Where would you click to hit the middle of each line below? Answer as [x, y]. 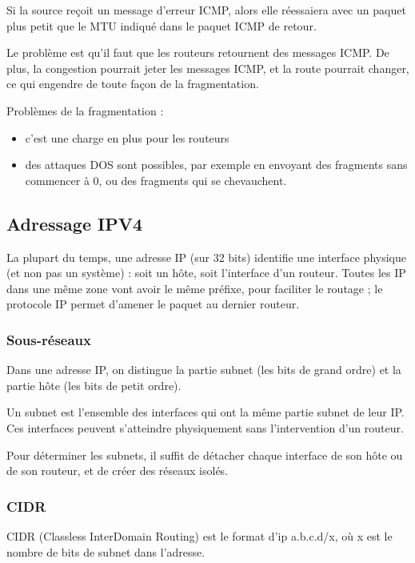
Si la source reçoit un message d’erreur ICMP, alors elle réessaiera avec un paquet [206, 10]
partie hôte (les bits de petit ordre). [94, 385]
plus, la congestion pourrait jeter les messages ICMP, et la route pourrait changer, [208, 68]
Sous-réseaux [49, 339]
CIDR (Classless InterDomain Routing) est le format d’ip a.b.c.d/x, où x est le [200, 535]
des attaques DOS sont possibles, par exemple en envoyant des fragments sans [216, 165]
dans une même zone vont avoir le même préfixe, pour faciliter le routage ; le [195, 288]
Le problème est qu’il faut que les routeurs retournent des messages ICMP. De [198, 52]
